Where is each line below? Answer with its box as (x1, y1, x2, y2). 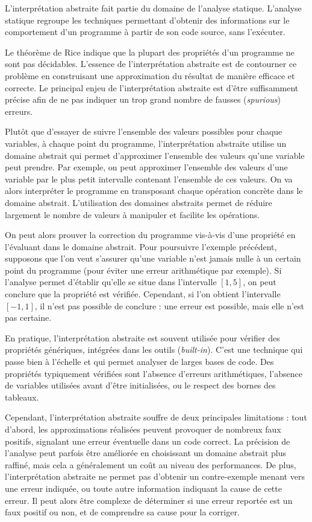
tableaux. (5, 390, 39, 403)
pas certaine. (5, 311, 52, 324)
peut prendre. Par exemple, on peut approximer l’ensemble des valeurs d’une (5, 161, 288, 173)
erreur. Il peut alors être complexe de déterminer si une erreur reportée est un (5, 494, 293, 506)
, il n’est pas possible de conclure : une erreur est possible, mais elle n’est (34, 299, 305, 312)
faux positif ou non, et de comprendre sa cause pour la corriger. (5, 506, 240, 518)
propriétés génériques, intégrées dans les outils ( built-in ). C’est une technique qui (5, 343, 303, 356)
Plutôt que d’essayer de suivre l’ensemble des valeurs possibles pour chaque (5, 125, 282, 138)
